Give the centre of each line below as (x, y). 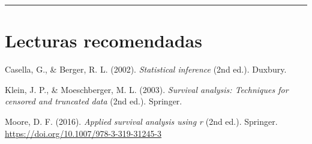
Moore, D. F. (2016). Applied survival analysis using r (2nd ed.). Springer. (141, 121)
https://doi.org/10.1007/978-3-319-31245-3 (83, 133)
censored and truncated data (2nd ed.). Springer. (94, 101)
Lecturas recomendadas (103, 40)
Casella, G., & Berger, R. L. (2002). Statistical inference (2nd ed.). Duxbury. (146, 69)
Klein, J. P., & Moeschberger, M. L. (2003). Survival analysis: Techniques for (147, 89)
